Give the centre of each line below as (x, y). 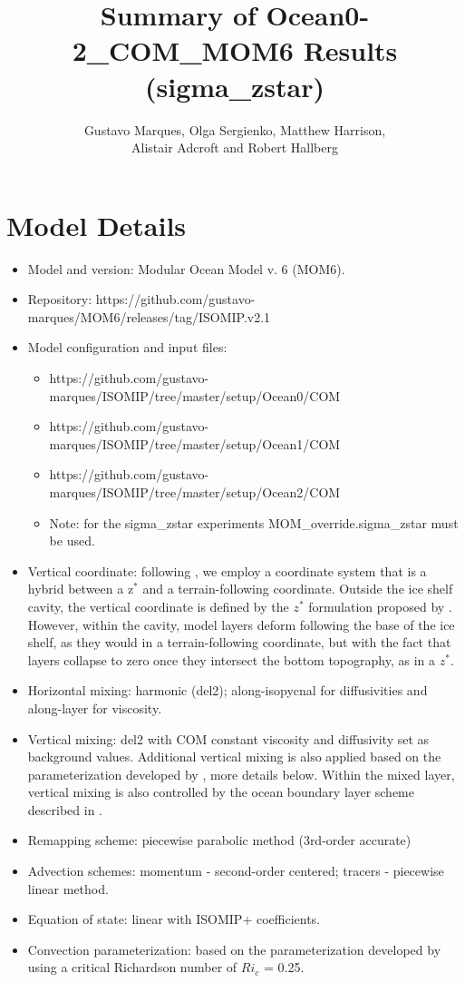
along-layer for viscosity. (95, 708)
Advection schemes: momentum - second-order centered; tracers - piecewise (236, 871)
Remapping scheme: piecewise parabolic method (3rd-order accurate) (219, 840)
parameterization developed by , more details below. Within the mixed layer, (241, 774)
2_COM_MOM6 (183, 50)
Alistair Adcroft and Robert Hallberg (235, 147)
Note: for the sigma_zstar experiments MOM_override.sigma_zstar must (254, 522)
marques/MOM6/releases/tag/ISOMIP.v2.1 (149, 316)
